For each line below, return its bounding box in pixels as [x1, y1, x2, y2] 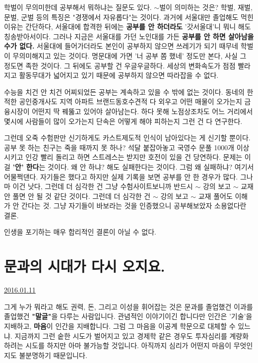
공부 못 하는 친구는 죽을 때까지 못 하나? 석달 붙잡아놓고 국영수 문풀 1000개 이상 [4, 142, 250, 152]
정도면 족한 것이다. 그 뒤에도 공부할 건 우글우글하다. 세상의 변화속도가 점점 [4, 60, 236, 70]
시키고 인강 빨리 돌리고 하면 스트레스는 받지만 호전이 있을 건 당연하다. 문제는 [4, 152, 243, 162]
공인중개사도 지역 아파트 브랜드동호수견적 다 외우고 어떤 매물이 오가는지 [19, 96, 242, 107]
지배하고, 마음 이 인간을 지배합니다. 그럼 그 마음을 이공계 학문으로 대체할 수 [4, 320, 236, 331]
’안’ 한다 [12, 161, 39, 172]
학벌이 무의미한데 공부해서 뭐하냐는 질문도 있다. [4, 2, 152, 12]
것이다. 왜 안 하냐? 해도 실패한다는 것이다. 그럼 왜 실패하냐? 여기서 [48, 161, 254, 172]
